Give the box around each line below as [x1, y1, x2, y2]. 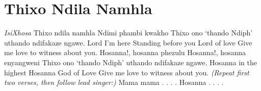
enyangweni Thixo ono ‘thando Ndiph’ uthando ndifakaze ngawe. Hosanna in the [4, 57, 257, 67]
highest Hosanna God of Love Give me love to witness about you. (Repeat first [4, 67, 249, 77]
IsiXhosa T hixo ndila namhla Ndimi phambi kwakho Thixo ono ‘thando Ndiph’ [4, 27, 253, 38]
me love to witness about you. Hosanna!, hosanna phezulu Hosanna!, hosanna [4, 47, 246, 58]
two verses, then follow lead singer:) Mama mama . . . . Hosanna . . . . [4, 77, 224, 87]
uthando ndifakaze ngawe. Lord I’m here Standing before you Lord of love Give [4, 37, 252, 48]
